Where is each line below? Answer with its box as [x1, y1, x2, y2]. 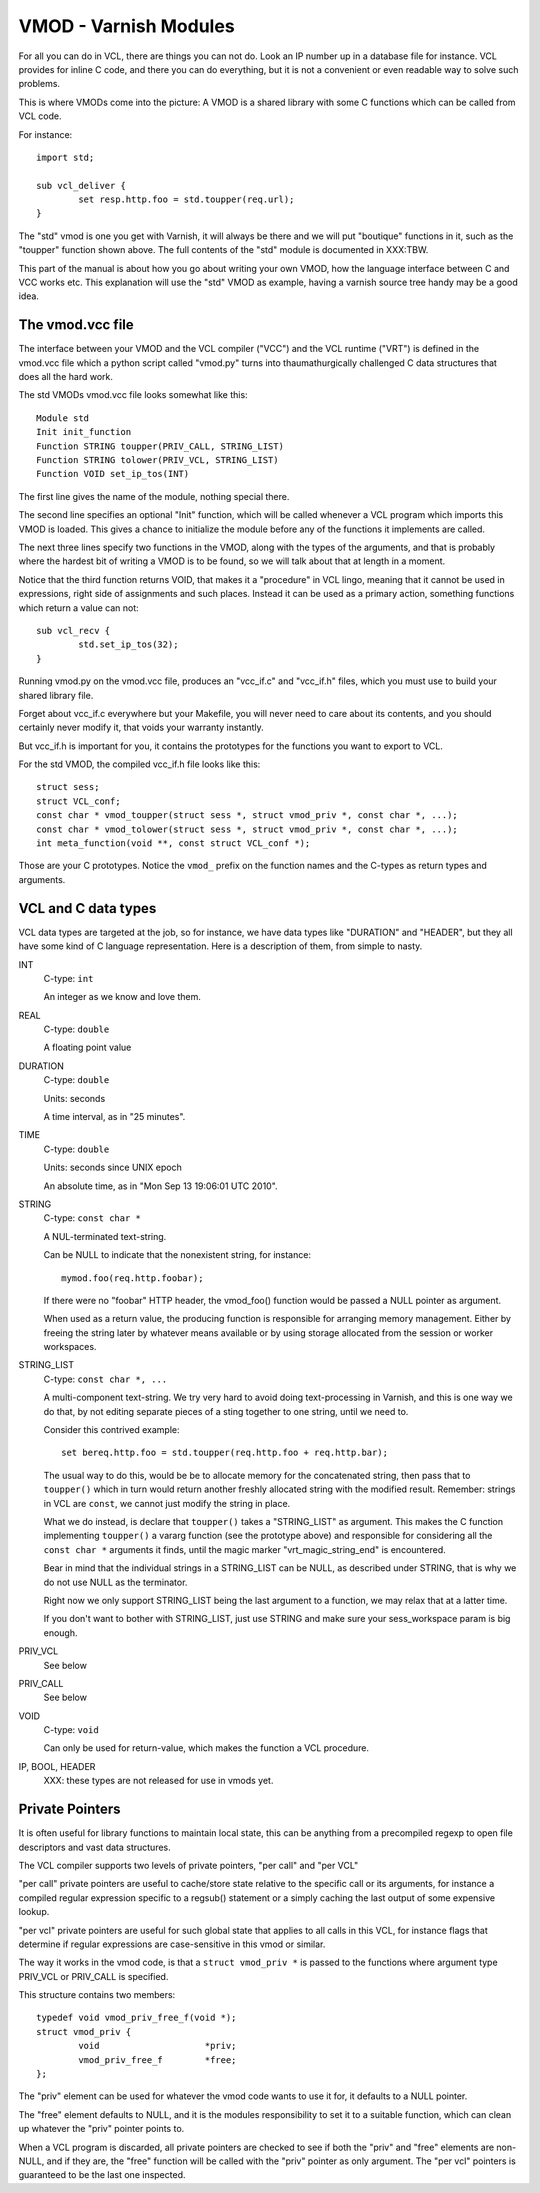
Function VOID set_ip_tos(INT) [36, 468, 190, 480]
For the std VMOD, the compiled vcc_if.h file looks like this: [18, 758, 261, 770]
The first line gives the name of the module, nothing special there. [18, 490, 290, 502]
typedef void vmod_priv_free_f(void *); [36, 2012, 237, 2024]
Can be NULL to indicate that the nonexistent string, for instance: [43, 1249, 312, 1261]
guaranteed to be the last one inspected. [18, 2169, 186, 2181]
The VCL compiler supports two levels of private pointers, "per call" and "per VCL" [18, 1859, 359, 1871]
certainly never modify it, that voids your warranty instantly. [18, 721, 264, 734]
